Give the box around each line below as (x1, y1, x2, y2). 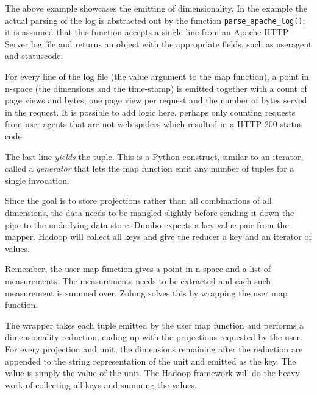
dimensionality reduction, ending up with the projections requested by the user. (5, 330, 302, 343)
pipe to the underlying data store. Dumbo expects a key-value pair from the (5, 218, 289, 231)
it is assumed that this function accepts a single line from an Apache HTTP (5, 26, 289, 38)
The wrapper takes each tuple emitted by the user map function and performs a (5, 318, 304, 331)
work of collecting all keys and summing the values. (5, 378, 197, 391)
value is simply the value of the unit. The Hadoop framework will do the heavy (5, 366, 301, 379)
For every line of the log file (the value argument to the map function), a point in (5, 70, 309, 83)
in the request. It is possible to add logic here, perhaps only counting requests (5, 105, 296, 118)
